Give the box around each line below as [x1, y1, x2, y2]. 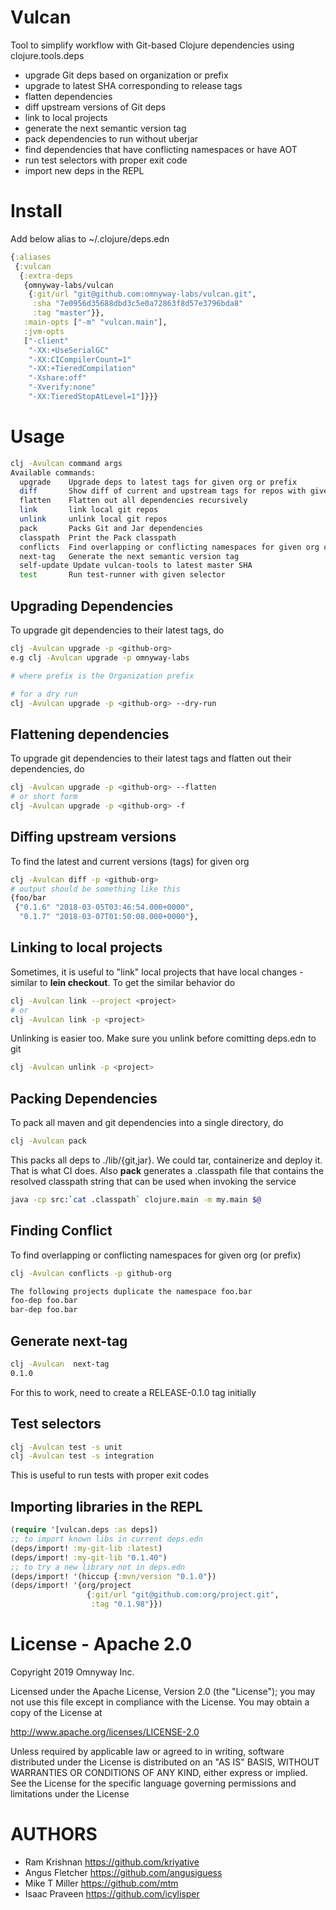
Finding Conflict [10, 1222, 113, 1240]
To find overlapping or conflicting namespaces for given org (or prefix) [10, 1249, 302, 1261]
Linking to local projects [10, 939, 163, 956]
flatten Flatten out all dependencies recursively [19, 496, 248, 506]
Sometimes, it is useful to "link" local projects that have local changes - [10, 966, 304, 978]
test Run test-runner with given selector [19, 570, 226, 580]
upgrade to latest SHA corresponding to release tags [24, 79, 243, 91]
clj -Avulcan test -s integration [10, 1451, 155, 1461]
